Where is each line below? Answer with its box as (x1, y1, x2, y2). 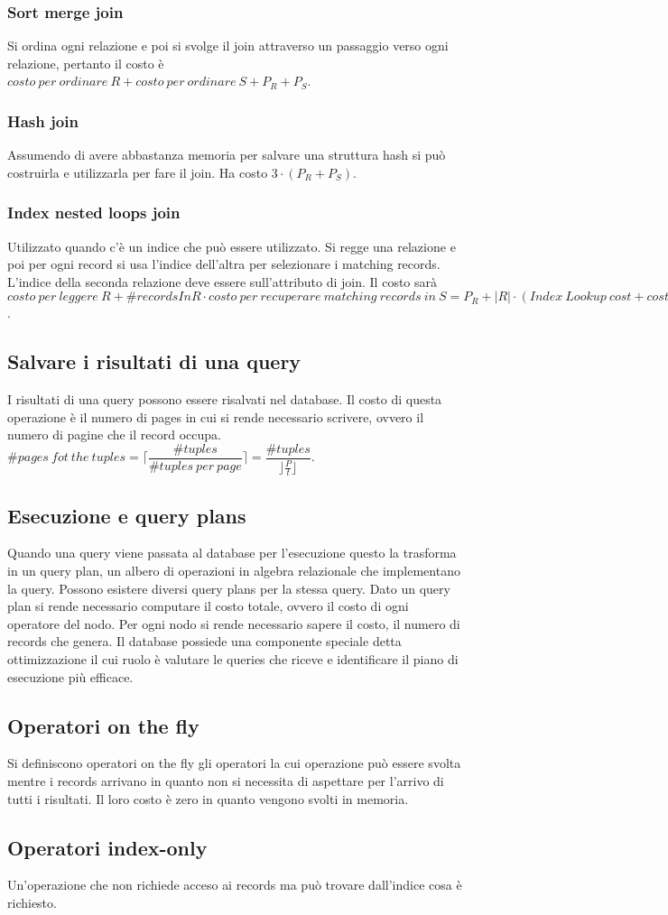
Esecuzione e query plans (7, 501, 246, 529)
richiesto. (7, 892, 57, 911)
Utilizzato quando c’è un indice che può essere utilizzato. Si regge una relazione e (7, 236, 456, 255)
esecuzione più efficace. (7, 667, 134, 686)
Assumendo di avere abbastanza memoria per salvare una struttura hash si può (7, 145, 446, 164)
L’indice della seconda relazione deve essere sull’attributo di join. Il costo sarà (7, 272, 438, 291)
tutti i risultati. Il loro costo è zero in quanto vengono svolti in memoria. (7, 789, 409, 808)
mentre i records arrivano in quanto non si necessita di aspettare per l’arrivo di (7, 771, 444, 790)
